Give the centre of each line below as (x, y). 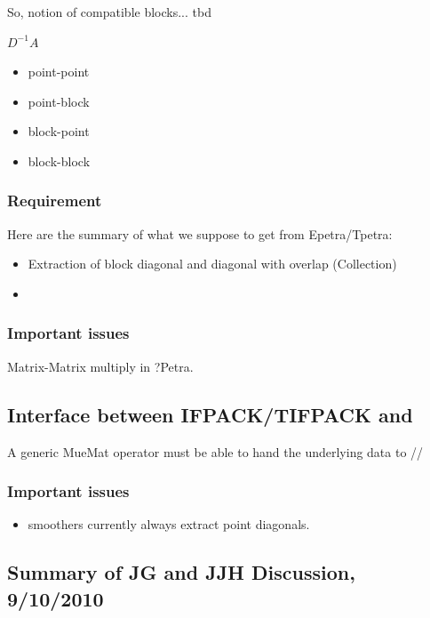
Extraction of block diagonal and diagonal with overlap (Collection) (212, 264)
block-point (59, 131)
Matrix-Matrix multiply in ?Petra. (100, 366)
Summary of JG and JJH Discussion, (181, 572)
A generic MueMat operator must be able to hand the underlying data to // (215, 451)
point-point (59, 72)
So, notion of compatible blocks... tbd (109, 12)
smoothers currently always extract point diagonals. (169, 524)
